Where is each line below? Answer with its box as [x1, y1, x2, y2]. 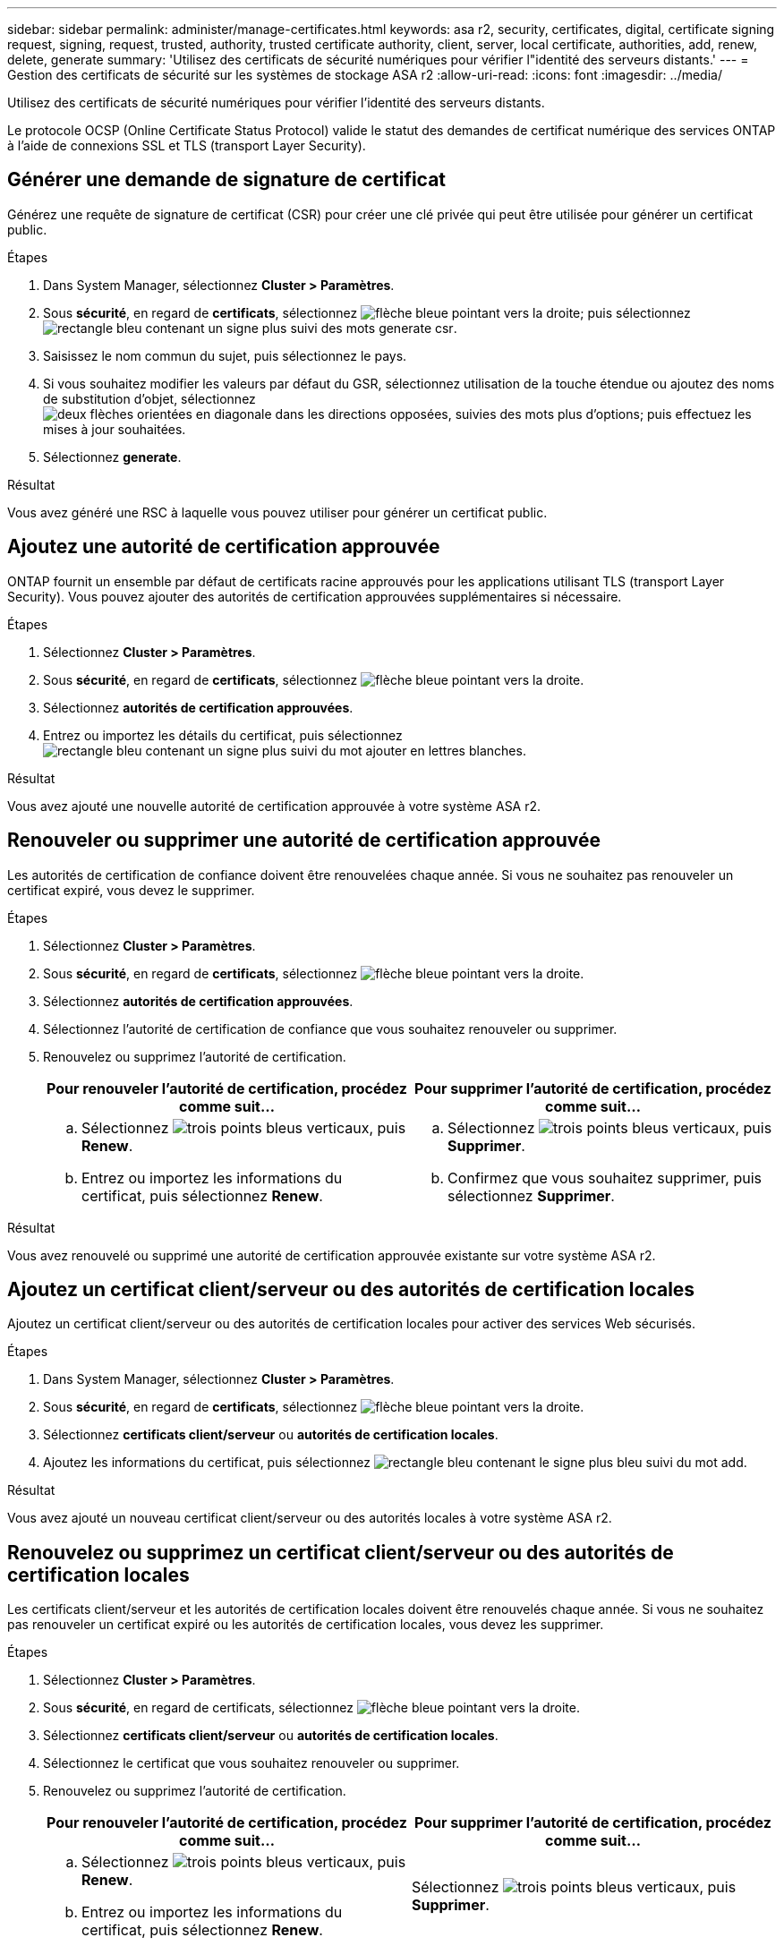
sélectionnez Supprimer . [447, 1186, 615, 1205]
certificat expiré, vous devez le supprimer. [7, 882, 255, 898]
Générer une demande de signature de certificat [7, 168, 447, 192]
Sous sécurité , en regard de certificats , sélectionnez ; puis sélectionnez [43, 304, 691, 320]
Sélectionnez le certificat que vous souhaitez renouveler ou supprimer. [43, 1755, 460, 1771]
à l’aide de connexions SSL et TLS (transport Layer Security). [7, 138, 366, 153]
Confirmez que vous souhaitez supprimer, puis [447, 1168, 762, 1187]
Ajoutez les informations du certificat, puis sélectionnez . [43, 1455, 747, 1471]
